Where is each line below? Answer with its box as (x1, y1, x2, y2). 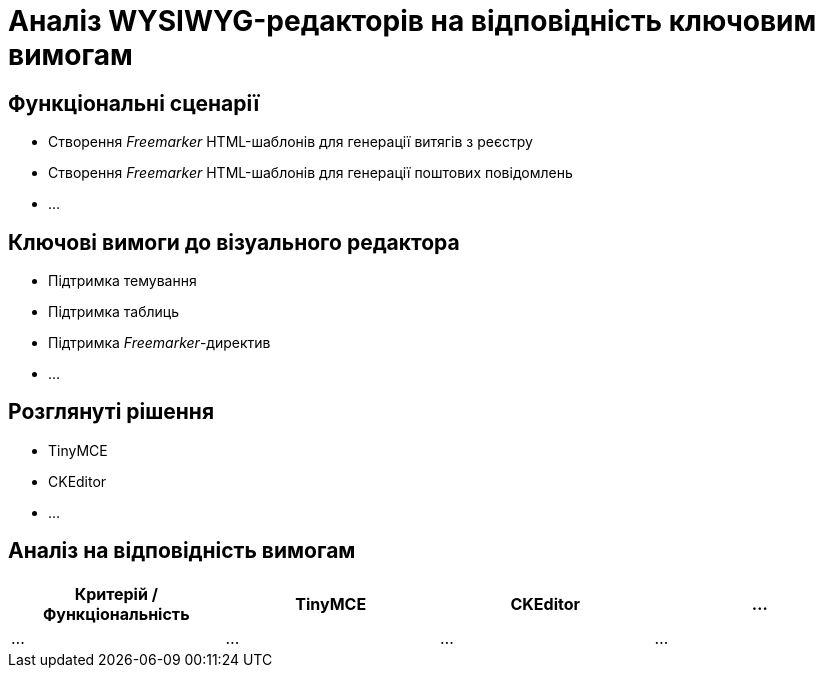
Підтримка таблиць (48, 303, 180, 321)
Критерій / (74, 583, 158, 604)
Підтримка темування (48, 272, 197, 290)
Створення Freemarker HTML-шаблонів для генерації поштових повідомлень (48, 164, 573, 182)
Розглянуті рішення (8, 399, 215, 425)
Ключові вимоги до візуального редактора (8, 229, 460, 255)
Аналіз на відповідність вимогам (8, 538, 356, 564)
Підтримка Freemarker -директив (48, 334, 271, 352)
